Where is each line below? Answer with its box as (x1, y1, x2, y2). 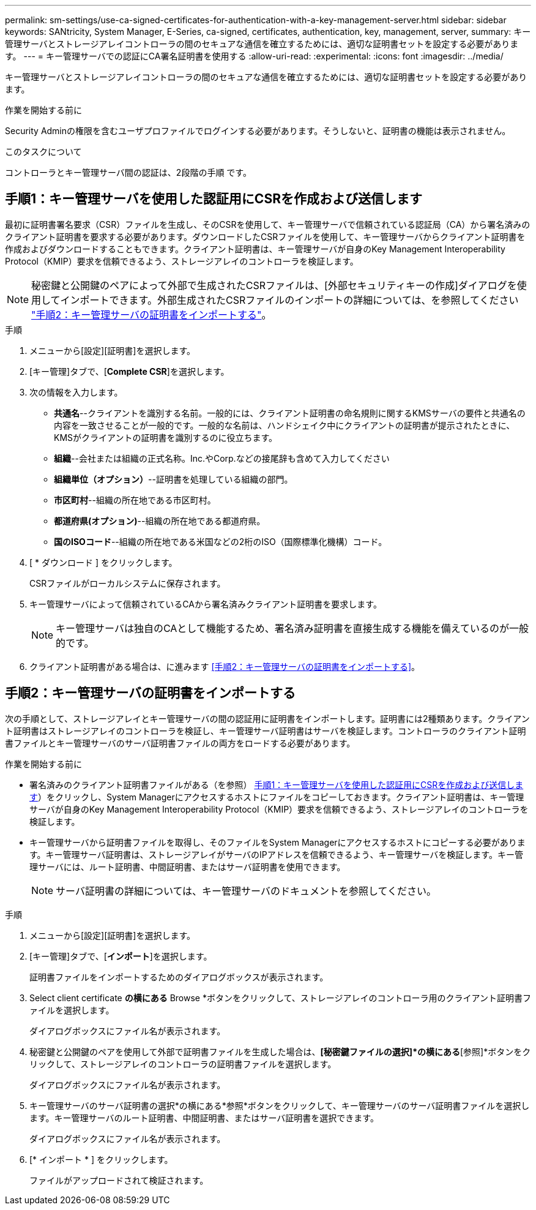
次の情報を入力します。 (29, 386, 123, 397)
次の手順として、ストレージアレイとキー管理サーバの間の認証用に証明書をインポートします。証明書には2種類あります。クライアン (5, 713, 530, 724)
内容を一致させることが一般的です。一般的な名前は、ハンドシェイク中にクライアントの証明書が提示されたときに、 (54, 419, 515, 430)
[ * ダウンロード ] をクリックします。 (29, 557, 177, 568)
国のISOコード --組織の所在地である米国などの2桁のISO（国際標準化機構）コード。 (54, 536, 387, 547)
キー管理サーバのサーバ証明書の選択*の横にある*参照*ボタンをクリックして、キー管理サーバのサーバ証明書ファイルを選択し (29, 1100, 530, 1111)
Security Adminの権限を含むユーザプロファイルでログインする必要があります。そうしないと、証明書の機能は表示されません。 (5, 126, 511, 136)
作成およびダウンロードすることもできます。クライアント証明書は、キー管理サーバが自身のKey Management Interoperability (5, 243, 505, 254)
